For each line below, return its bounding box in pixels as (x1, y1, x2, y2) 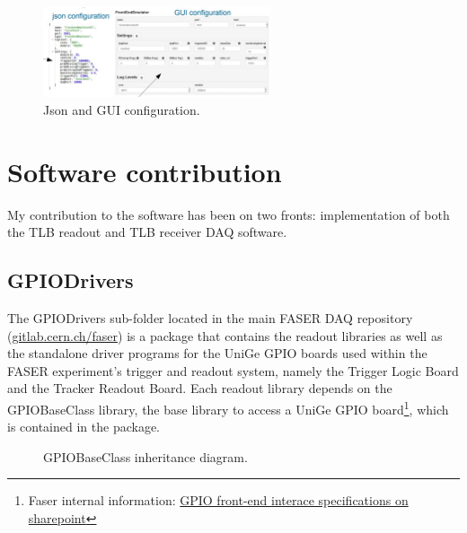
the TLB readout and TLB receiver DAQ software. (7, 223, 287, 241)
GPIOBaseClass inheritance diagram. (43, 447, 248, 466)
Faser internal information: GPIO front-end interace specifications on (28, 491, 409, 510)
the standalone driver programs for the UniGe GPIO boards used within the (7, 344, 427, 363)
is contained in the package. (7, 417, 161, 436)
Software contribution (7, 153, 282, 189)
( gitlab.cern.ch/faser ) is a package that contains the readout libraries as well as (7, 326, 443, 345)
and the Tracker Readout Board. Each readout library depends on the (7, 379, 392, 398)
